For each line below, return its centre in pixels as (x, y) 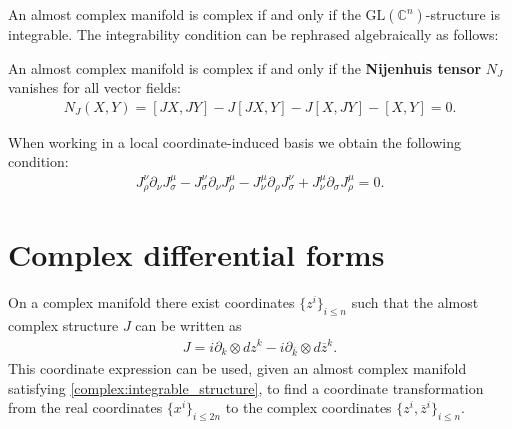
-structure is (462, 14)
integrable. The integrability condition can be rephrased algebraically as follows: (253, 34)
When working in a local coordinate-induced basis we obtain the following (234, 141)
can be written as (188, 325)
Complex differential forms (196, 254)
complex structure (63, 325)
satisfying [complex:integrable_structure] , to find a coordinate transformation (246, 387)
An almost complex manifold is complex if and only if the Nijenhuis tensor (245, 67)
